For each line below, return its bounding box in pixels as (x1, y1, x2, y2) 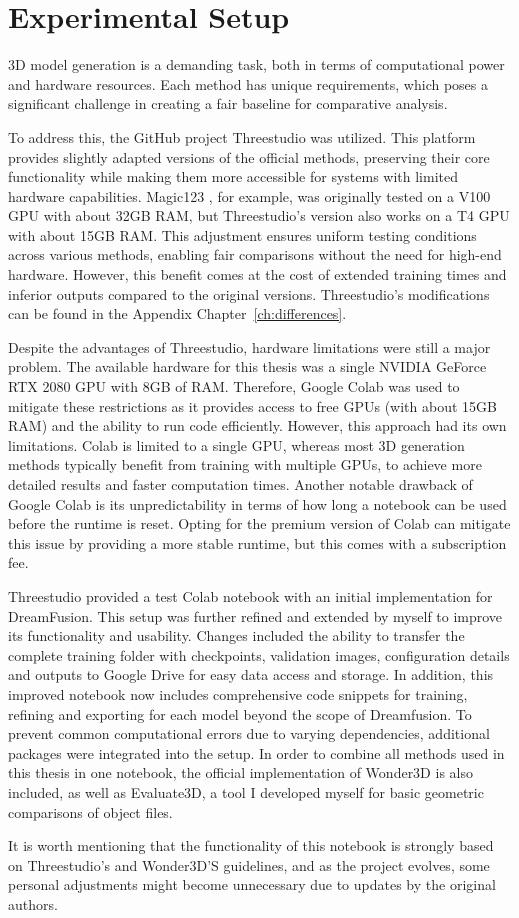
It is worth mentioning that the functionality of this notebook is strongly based (8, 835, 494, 856)
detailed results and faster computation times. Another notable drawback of (8, 474, 473, 494)
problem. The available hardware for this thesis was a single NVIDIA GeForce (8, 356, 487, 377)
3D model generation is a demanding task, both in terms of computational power (8, 54, 505, 75)
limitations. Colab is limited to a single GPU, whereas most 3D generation (8, 434, 465, 455)
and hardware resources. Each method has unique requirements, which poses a (8, 73, 488, 94)
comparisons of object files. (8, 801, 173, 822)
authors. (8, 893, 58, 914)
